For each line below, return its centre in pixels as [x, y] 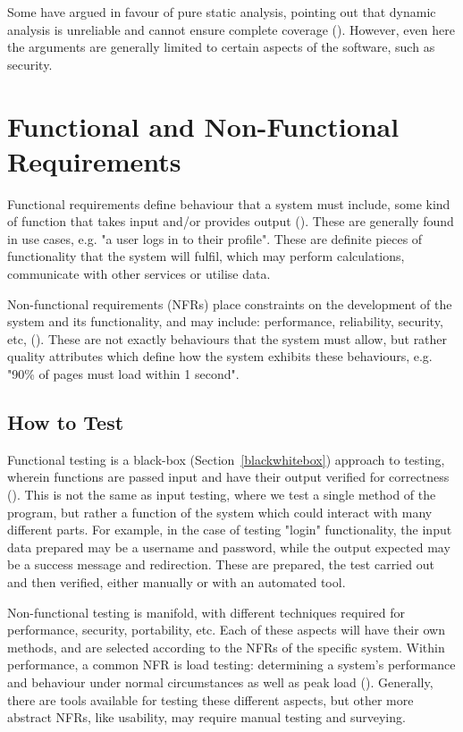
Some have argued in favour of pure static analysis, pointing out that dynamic [222, 12]
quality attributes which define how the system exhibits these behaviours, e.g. [220, 356]
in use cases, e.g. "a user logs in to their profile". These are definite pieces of [215, 238]
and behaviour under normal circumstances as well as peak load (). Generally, [220, 682]
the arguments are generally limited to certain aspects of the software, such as [221, 47]
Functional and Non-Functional [203, 126]
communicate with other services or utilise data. [139, 274]
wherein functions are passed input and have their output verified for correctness [228, 477]
